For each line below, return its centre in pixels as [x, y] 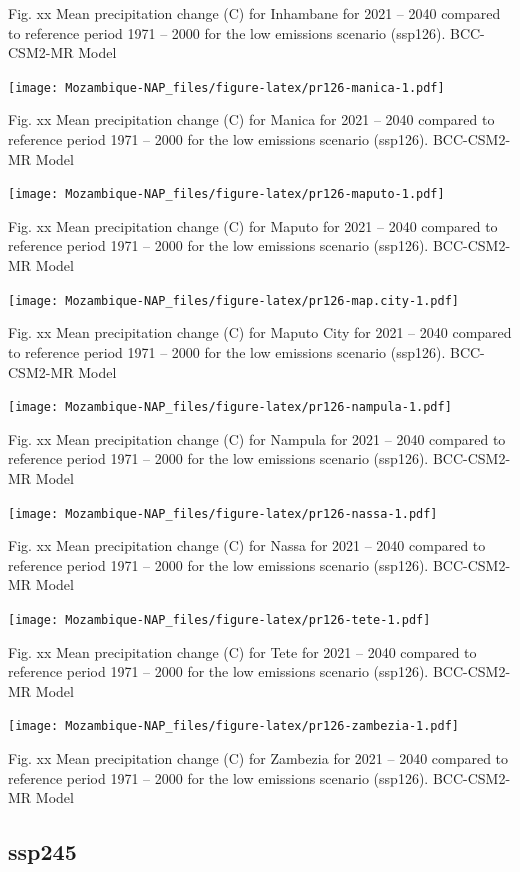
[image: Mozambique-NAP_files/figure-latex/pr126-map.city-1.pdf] [234, 300]
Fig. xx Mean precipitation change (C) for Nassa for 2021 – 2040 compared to [247, 545]
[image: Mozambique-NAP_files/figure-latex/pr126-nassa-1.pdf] [223, 513]
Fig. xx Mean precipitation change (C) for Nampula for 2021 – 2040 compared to [257, 438]
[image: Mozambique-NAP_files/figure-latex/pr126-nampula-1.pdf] [230, 407]
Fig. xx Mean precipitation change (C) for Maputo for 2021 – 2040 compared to [253, 225]
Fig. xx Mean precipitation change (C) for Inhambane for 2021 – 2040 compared [254, 13]
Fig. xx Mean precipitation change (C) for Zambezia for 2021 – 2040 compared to [258, 758]
